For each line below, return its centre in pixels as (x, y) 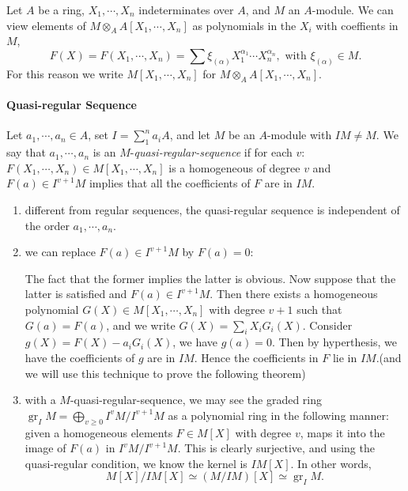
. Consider (327, 325)
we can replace (60, 252)
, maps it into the (342, 432)
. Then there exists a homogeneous (294, 294)
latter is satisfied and (76, 294)
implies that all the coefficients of (170, 183)
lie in (345, 357)
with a (40, 400)
